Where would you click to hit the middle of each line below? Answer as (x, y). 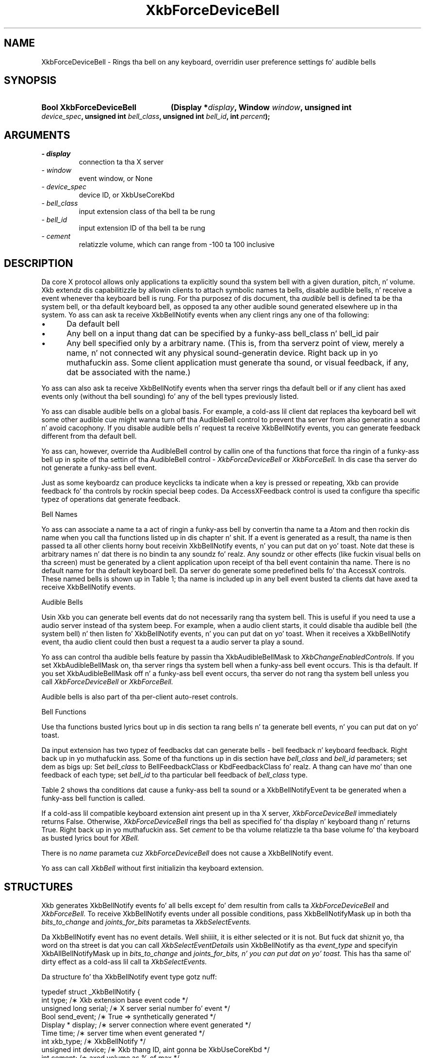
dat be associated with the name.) (129, 372)
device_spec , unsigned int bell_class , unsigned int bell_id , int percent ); (156, 116)
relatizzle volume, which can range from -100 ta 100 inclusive (177, 245)
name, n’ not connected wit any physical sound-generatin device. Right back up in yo (222, 353)
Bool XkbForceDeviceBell (89, 107)
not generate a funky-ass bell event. (99, 468)
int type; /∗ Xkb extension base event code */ (115, 1000)
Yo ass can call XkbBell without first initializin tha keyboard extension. (153, 868)
